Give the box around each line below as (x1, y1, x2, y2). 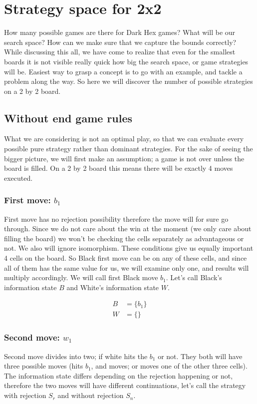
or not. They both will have (158, 351, 243, 361)
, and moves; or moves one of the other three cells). (91, 361, 248, 371)
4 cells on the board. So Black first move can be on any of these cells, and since (4, 253, 247, 263)
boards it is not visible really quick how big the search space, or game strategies (4, 56, 249, 66)
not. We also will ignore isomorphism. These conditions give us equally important (4, 243, 254, 253)
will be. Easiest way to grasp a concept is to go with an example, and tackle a (4, 66, 243, 76)
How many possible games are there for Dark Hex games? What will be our (4, 27, 236, 37)
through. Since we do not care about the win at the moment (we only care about (4, 223, 252, 234)
